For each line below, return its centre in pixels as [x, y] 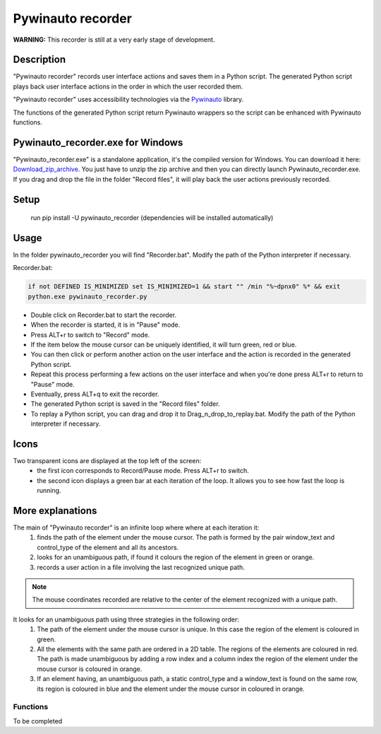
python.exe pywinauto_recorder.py [87, 296]
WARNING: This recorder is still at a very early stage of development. [114, 40]
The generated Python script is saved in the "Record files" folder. [125, 404]
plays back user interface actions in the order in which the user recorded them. [128, 86]
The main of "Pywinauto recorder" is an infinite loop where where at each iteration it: [136, 528]
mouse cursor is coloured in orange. [90, 669]
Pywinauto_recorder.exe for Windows [98, 142]
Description [40, 60]
